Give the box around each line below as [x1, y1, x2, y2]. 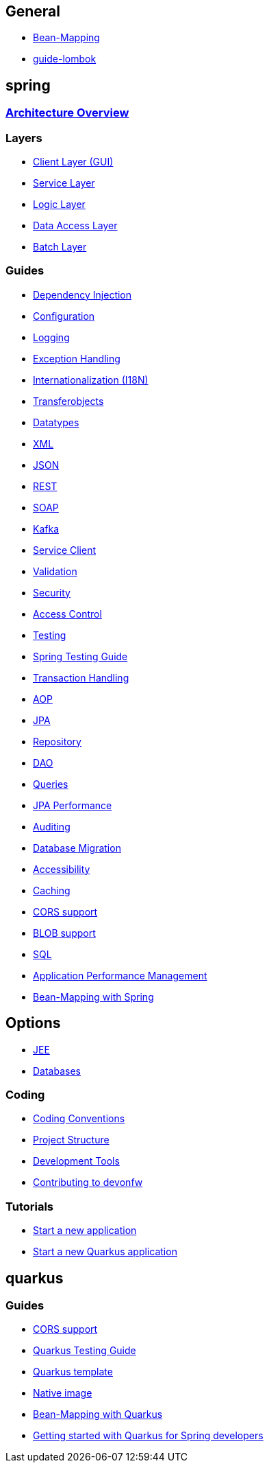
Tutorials [5, 1199, 54, 1213]
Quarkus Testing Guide [33, 1344, 136, 1357]
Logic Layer [33, 198, 86, 211]
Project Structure [33, 1134, 110, 1146]
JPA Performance [33, 799, 112, 811]
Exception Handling [33, 352, 120, 364]
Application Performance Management [33, 969, 207, 981]
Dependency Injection [33, 288, 132, 301]
